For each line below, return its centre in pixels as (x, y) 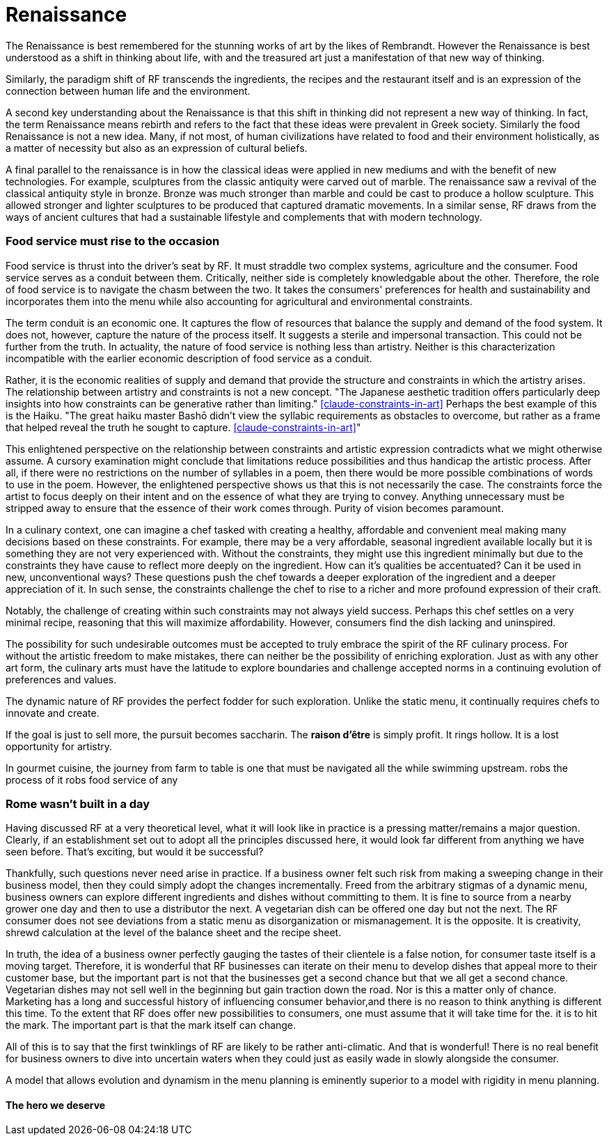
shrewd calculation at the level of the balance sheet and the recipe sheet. (174, 933)
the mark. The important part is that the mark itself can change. (151, 1025)
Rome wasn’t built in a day (78, 804)
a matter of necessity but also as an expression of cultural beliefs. (157, 148)
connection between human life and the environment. (128, 91)
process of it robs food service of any (92, 779)
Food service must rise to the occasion (113, 241)
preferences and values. (61, 679)
